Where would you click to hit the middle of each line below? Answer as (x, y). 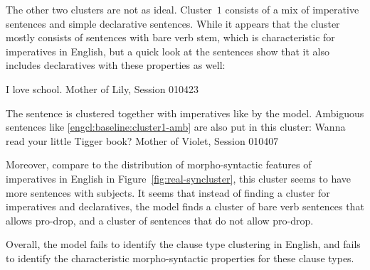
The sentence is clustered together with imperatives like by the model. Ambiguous (185, 113)
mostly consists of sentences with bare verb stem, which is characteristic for (170, 37)
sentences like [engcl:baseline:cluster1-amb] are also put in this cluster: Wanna (176, 127)
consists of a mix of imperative (292, 9)
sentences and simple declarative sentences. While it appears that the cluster (173, 23)
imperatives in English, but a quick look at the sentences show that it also (168, 51)
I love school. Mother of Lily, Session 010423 (102, 88)
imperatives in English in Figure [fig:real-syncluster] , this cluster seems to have (178, 178)
